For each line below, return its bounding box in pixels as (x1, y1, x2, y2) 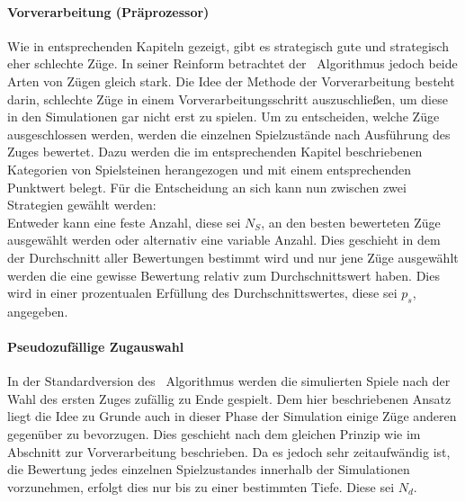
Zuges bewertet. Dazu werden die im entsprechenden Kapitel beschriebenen (7, 142, 423, 161)
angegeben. (7, 301, 68, 320)
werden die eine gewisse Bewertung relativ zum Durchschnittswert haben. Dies (7, 265, 440, 284)
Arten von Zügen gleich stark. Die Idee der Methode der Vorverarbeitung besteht (7, 71, 455, 90)
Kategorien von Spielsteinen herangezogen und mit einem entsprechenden (7, 159, 412, 178)
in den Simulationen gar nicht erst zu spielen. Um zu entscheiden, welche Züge (7, 107, 440, 126)
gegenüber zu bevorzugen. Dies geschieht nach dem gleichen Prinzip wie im (7, 425, 421, 444)
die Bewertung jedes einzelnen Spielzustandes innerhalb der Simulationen (7, 460, 410, 479)
